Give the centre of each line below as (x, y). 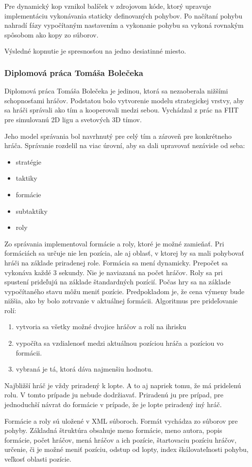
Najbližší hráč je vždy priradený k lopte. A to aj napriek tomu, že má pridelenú (123, 385)
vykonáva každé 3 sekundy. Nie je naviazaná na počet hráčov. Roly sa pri (114, 272)
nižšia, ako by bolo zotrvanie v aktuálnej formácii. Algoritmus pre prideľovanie (121, 301)
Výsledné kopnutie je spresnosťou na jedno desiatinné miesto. (95, 51)
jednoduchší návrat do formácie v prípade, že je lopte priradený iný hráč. (113, 404)
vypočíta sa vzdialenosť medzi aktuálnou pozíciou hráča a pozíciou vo (120, 343)
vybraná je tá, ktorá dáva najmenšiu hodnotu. (84, 369)
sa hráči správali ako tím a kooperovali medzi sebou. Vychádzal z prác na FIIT (122, 110)
